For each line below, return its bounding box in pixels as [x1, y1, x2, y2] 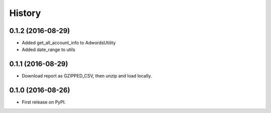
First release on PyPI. [22, 99, 66, 105]
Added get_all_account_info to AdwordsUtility [22, 40, 116, 46]
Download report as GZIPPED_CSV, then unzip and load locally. [22, 73, 153, 79]
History [9, 7, 41, 18]
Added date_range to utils [22, 46, 75, 52]
